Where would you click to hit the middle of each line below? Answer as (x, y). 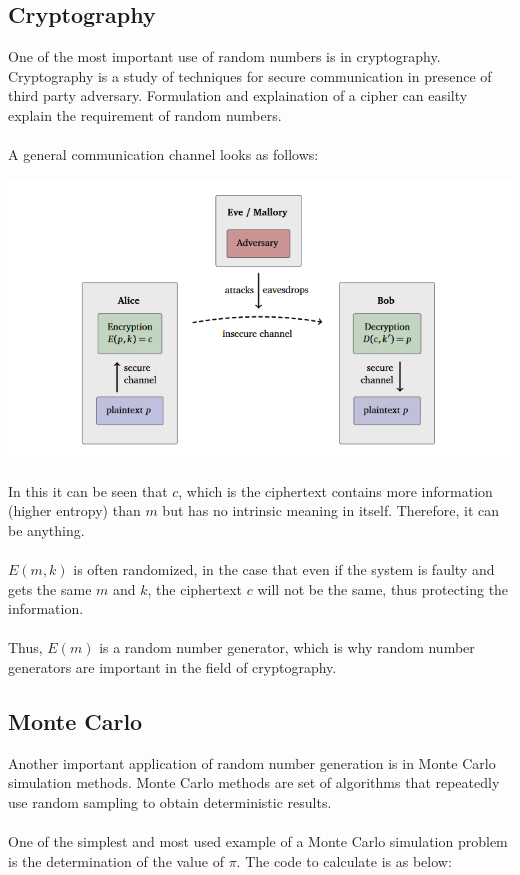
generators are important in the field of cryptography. (172, 666)
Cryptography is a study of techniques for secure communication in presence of (250, 75)
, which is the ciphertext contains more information (335, 490)
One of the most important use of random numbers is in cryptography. (224, 56)
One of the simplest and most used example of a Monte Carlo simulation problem (258, 841)
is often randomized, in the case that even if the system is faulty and (284, 568)
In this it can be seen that (88, 490)
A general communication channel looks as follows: (163, 154)
